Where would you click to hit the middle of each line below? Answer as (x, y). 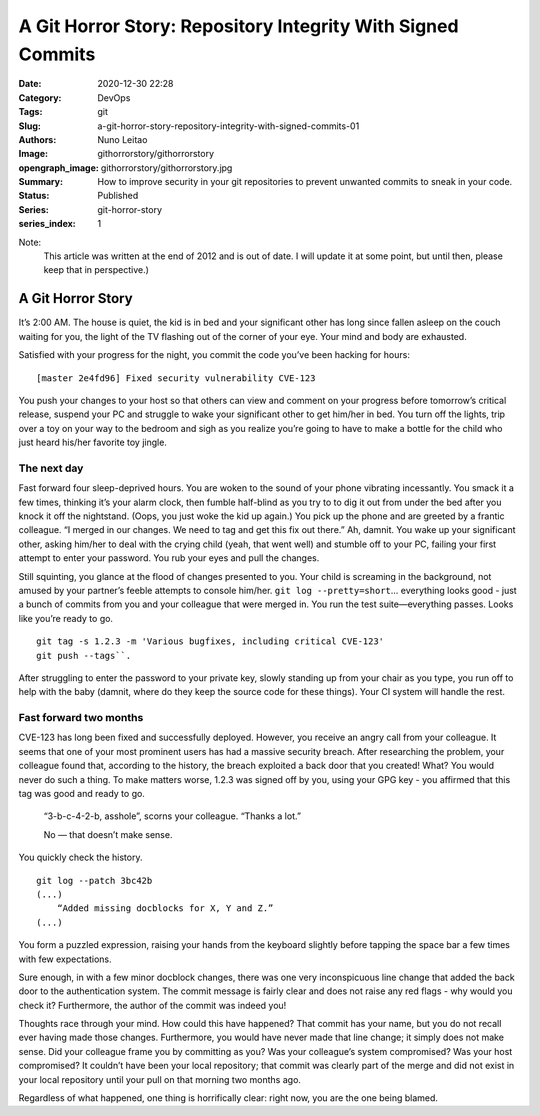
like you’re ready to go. (66, 618)
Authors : (37, 139)
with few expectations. (65, 959)
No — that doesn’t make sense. (108, 834)
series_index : (47, 224)
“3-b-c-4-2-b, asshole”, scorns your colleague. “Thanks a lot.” (172, 816)
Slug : (30, 126)
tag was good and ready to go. (81, 793)
